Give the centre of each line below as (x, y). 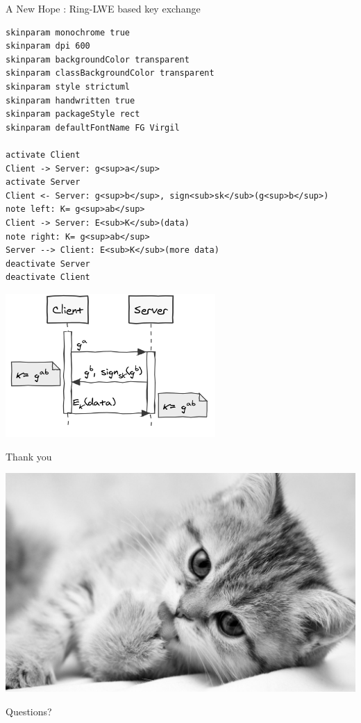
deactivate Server (48, 264)
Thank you (29, 456)
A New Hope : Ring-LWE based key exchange (103, 8)
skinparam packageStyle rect (73, 114)
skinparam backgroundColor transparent (98, 59)
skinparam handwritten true (70, 100)
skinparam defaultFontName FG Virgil (93, 127)
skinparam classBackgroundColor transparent (110, 73)
